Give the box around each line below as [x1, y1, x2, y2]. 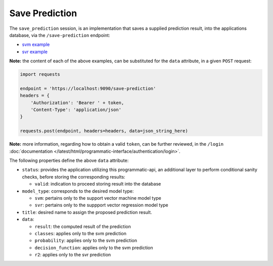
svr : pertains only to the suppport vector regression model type [34, 202, 169, 208]
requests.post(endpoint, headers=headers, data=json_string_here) [20, 128, 188, 134]
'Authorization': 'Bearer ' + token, [30, 100, 124, 106]
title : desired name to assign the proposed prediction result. [22, 209, 152, 215]
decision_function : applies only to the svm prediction [34, 244, 154, 250]
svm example [22, 41, 50, 48]
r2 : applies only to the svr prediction [34, 252, 111, 258]
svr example [22, 49, 48, 55]
